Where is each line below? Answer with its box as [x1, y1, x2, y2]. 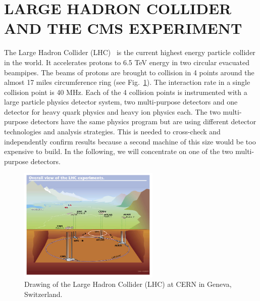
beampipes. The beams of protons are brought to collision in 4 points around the [4, 67, 254, 77]
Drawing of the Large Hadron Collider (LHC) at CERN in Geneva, [24, 279, 232, 289]
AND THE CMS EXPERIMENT [4, 18, 242, 38]
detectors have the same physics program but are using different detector [30, 116, 256, 127]
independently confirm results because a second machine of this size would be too [4, 136, 256, 146]
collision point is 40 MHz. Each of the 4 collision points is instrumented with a [4, 86, 247, 97]
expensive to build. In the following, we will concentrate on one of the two [4, 146, 233, 157]
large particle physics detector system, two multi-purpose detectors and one [4, 96, 238, 107]
